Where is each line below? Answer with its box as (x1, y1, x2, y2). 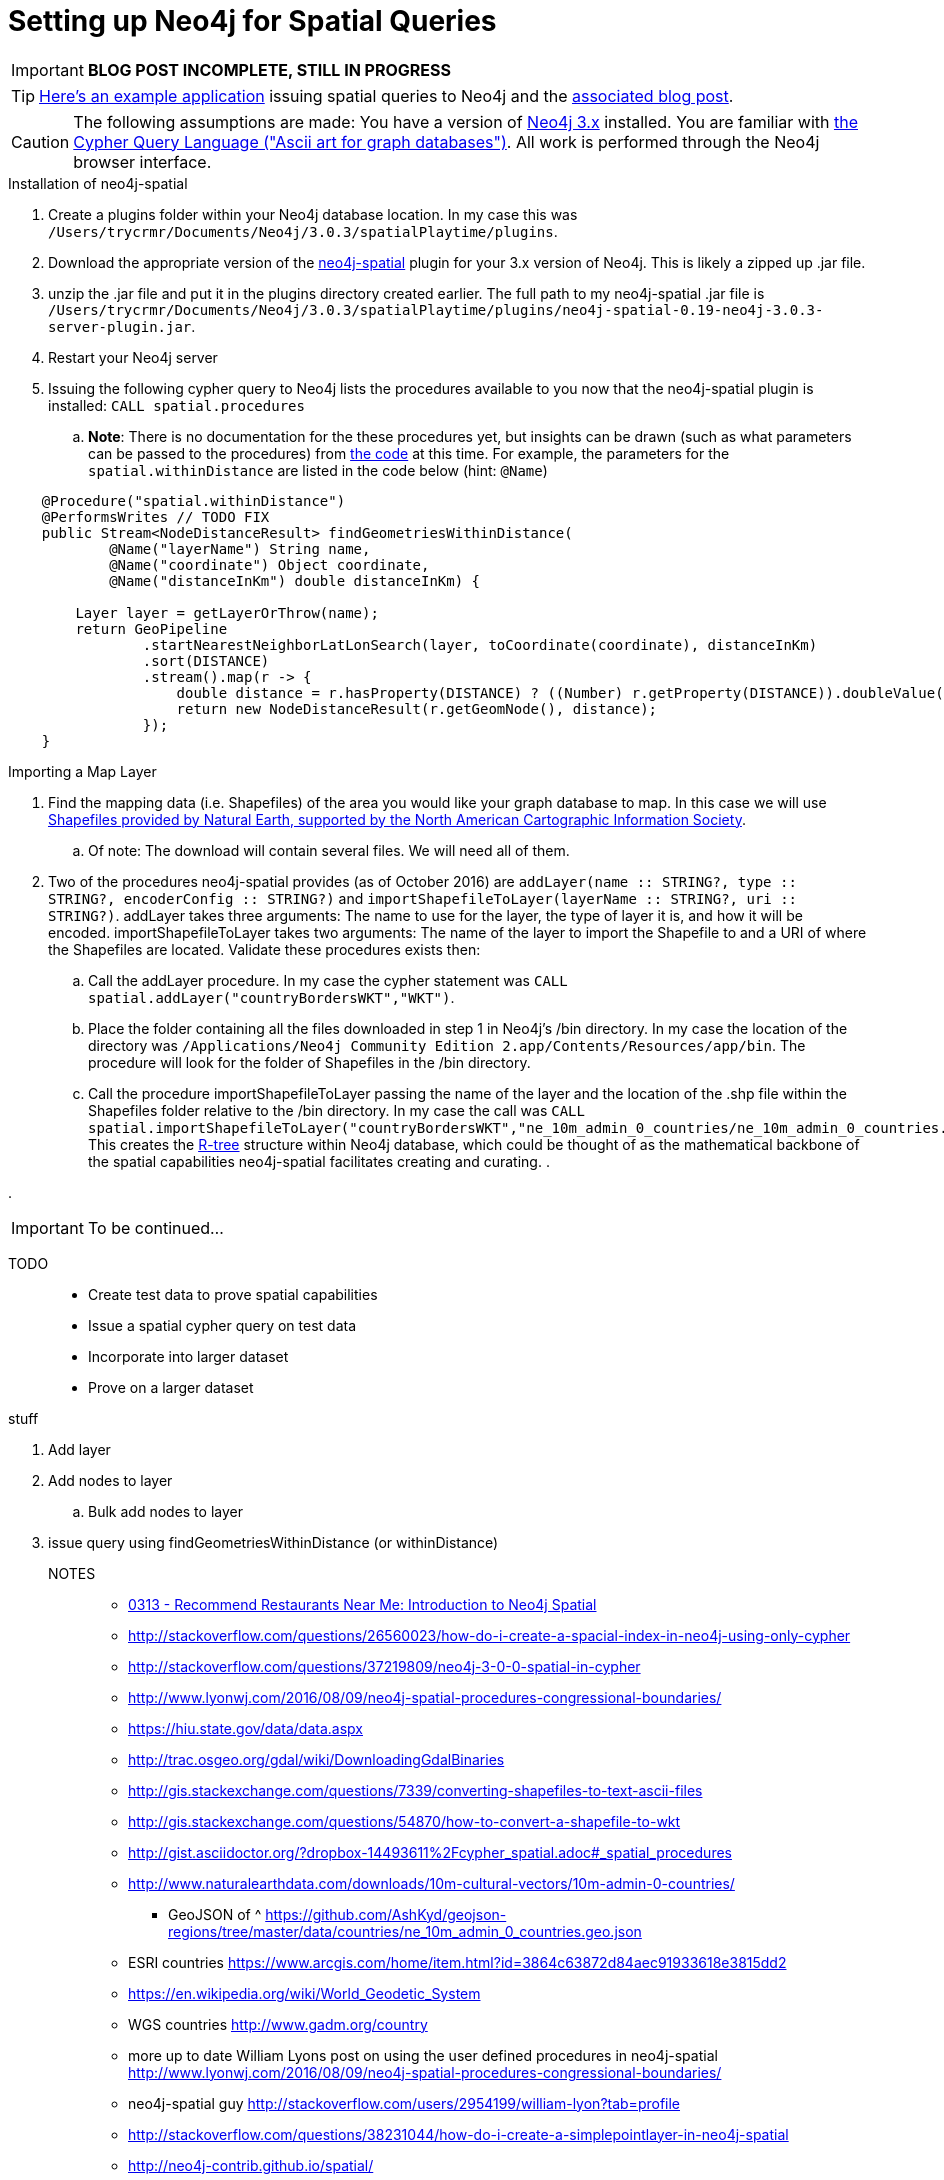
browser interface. (73, 151, 212, 172)
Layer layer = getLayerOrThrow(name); (75, 604, 379, 621)
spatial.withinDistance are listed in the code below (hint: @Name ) (88, 461, 548, 479)
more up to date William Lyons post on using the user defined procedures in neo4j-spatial (128, 2046, 718, 2064)
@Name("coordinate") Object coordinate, (109, 556, 430, 573)
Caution (11, 131, 70, 152)
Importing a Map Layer (8, 762, 157, 780)
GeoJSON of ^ (168, 1905, 262, 1923)
